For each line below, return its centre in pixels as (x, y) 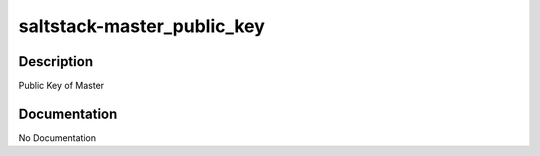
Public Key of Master (61, 86)
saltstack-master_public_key (141, 26)
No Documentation (57, 137)
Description (56, 61)
